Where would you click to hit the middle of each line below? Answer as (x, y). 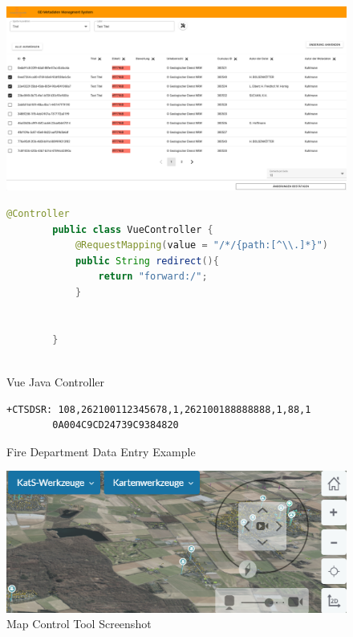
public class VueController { (133, 229)
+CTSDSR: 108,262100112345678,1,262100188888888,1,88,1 (159, 409)
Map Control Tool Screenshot (79, 624)
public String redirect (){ (147, 261)
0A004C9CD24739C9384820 (116, 425)
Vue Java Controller (55, 381)
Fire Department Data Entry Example (101, 451)
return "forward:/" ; (153, 277)
